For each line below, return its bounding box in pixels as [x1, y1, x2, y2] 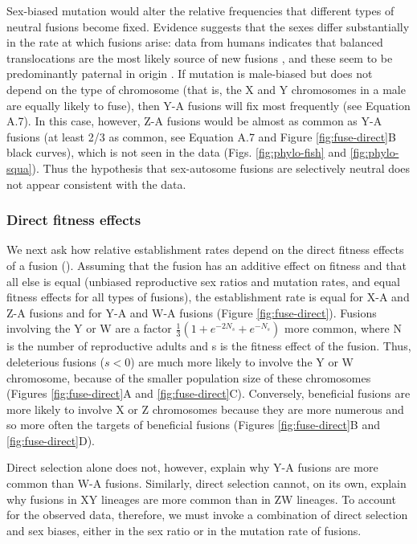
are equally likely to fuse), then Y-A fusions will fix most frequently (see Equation [6, 96, 411, 113]
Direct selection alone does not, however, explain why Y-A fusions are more [6, 459, 378, 476]
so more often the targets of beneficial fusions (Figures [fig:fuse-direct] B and [6, 416, 380, 433]
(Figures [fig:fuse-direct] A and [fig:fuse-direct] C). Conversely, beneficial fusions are [6, 385, 411, 402]
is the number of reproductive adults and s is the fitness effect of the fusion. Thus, [6, 337, 411, 354]
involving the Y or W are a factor [6, 320, 172, 337]
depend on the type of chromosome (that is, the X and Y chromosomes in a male [6, 80, 406, 97]
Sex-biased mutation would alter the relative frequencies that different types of [6, 2, 395, 18]
